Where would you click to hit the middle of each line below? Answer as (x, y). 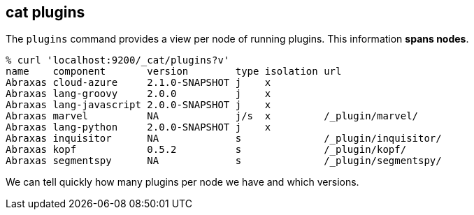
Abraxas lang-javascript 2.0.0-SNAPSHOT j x (138, 105)
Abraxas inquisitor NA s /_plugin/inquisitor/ (224, 139)
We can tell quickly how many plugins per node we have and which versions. (182, 182)
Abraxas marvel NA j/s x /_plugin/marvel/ (212, 116)
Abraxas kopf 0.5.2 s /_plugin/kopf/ (206, 150)
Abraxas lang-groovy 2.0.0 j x (138, 94)
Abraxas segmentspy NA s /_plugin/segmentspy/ (224, 161)
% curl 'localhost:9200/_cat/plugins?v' (118, 60)
